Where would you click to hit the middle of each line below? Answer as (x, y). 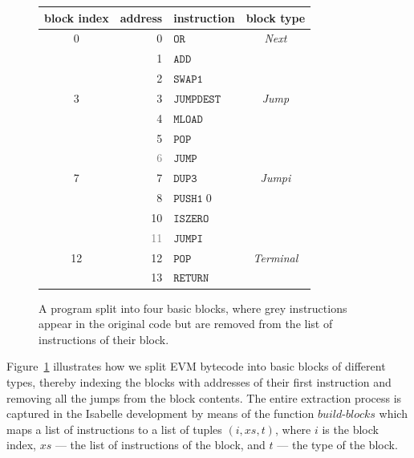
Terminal (276, 257)
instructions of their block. (104, 339)
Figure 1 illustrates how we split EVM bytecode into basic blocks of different (196, 366)
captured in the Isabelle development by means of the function (160, 413)
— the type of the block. (337, 445)
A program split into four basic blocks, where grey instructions (193, 308)
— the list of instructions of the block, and (160, 445)
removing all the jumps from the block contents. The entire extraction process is (204, 397)
